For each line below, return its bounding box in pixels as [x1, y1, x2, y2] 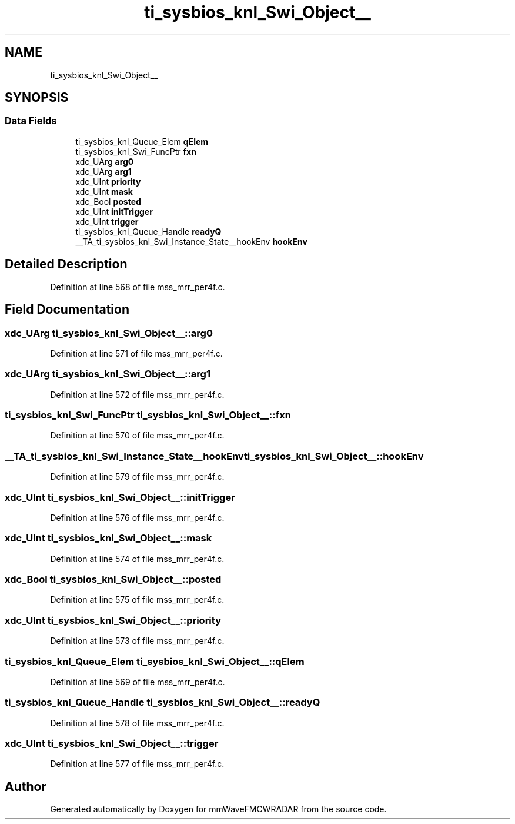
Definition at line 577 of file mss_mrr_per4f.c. [50, 759, 225, 769]
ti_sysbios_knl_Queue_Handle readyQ [75, 226, 222, 237]
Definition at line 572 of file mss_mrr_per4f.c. [50, 389, 225, 400]
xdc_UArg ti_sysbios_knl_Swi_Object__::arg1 [5, 368, 211, 380]
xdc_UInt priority [75, 176, 141, 187]
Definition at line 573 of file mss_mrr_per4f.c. [50, 636, 225, 646]
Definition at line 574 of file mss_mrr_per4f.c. [50, 553, 225, 564]
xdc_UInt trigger [75, 216, 139, 227]
